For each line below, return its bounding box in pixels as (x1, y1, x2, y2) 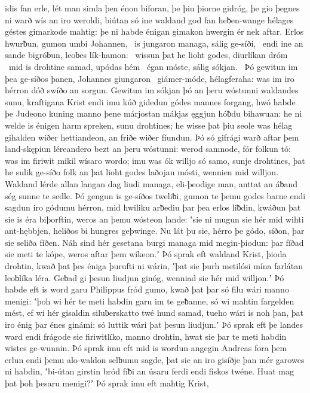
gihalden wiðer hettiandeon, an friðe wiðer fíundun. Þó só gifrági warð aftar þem (5, 130, 299, 143)
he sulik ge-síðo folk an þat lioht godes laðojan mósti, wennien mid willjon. (5, 166, 279, 178)
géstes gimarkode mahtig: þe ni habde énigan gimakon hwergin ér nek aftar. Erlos (5, 25, 304, 38)
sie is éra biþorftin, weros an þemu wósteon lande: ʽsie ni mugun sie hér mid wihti (5, 212, 304, 225)
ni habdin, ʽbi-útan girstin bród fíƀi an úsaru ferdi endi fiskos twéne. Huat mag (5, 365, 294, 377)
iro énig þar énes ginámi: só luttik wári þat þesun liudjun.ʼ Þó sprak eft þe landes (5, 318, 303, 331)
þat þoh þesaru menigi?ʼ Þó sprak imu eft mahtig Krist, (5, 377, 209, 389)
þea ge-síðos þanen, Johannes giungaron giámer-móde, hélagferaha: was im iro (5, 72, 294, 84)
